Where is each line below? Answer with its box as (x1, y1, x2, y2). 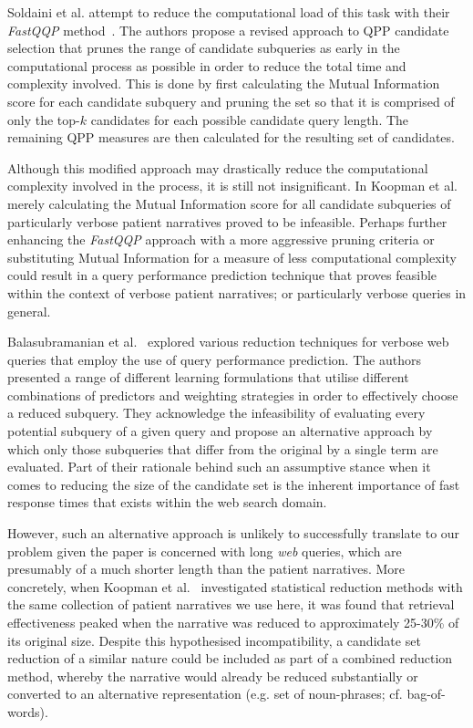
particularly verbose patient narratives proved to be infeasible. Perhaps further (7, 212, 447, 231)
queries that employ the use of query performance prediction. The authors (7, 349, 421, 369)
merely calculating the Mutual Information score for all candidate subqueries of (7, 193, 451, 213)
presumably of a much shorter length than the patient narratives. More (7, 559, 406, 578)
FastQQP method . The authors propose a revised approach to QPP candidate (7, 20, 449, 39)
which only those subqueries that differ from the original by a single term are (7, 439, 438, 458)
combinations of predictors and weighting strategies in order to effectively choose (7, 385, 458, 404)
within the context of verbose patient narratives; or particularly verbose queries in (7, 283, 467, 302)
